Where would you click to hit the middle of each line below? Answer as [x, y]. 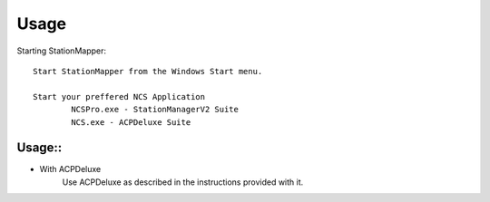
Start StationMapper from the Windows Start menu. [148, 71]
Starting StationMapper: [61, 51]
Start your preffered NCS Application [119, 96]
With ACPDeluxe [70, 169]
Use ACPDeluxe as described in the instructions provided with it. [183, 182]
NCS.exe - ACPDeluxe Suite [131, 122]
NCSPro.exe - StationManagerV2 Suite [155, 110]
